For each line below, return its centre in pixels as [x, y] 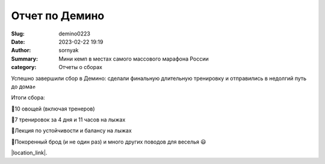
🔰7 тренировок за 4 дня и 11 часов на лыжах [68, 120]
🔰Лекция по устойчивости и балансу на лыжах [71, 131]
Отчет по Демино [58, 16]
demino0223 [74, 34]
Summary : [25, 59]
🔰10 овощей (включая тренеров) [53, 109]
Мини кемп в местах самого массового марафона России [134, 59]
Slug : [18, 34]
